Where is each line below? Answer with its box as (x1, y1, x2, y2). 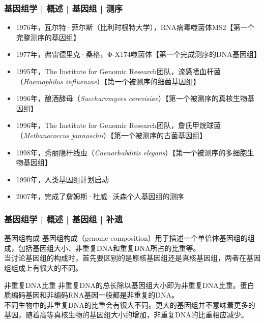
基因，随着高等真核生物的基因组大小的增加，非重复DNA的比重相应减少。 (4, 309, 248, 320)
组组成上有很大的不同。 (4, 262, 82, 273)
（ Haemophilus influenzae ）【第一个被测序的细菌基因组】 (16, 76, 200, 86)
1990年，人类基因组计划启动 (16, 174, 109, 184)
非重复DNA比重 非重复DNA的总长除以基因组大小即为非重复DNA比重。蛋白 (4, 279, 254, 290)
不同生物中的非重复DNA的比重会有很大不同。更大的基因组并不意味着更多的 (4, 299, 255, 310)
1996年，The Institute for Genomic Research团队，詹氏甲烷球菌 (16, 120, 221, 131)
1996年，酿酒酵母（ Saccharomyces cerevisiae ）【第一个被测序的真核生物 (16, 93, 247, 104)
